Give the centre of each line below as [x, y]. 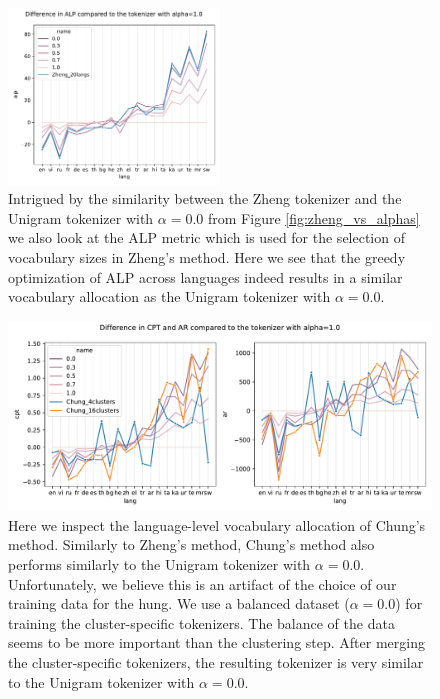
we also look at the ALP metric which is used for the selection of [206, 237]
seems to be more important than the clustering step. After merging [216, 642]
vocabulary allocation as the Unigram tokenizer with [169, 296]
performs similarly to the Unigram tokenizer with [159, 564]
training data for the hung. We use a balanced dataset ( [179, 603]
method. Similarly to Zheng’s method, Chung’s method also [191, 544]
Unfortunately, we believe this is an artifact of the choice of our [202, 583]
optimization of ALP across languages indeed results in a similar [205, 276]
